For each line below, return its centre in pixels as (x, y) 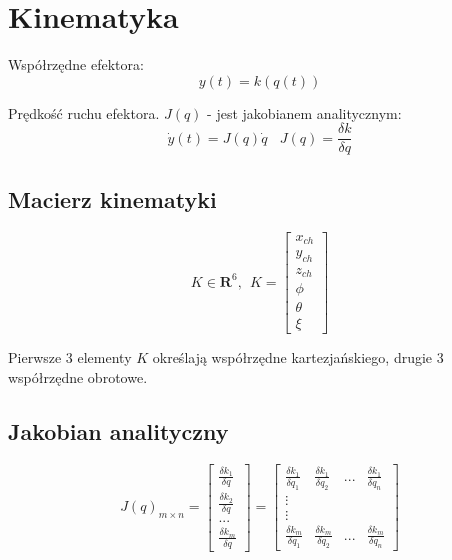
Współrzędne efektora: (76, 64)
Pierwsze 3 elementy (70, 357)
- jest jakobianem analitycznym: (304, 112)
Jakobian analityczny (118, 431)
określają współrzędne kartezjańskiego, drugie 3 (298, 357)
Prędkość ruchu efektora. (84, 112)
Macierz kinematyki (112, 198)
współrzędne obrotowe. (78, 377)
